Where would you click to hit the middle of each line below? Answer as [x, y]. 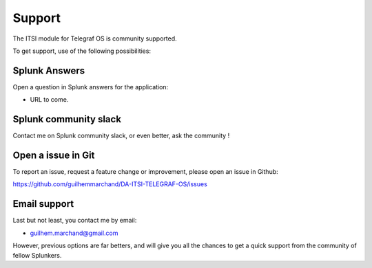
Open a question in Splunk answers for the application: [91, 87]
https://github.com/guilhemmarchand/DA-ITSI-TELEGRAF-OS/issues [110, 184]
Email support [43, 204]
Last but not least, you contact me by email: [75, 221]
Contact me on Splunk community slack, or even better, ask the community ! [121, 136]
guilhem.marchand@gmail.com [74, 233]
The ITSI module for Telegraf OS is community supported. [95, 38]
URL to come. [49, 100]
